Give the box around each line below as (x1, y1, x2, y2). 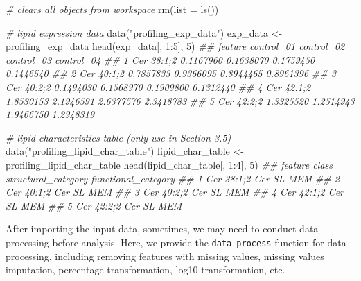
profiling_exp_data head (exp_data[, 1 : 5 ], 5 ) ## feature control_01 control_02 (6, 39, 345, 53)
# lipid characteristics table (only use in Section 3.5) (6, 130, 231, 144)
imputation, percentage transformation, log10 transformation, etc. (6, 262, 285, 277)
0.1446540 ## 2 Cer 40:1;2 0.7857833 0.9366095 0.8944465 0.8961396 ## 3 (6, 66, 336, 80)
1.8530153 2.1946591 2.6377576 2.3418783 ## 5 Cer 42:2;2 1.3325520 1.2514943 (6, 93, 355, 108)
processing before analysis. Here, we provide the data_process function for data (6, 235, 346, 249)
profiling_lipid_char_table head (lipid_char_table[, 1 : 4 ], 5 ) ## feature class (6, 157, 333, 171)
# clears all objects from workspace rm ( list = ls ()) (6, 2, 219, 16)
